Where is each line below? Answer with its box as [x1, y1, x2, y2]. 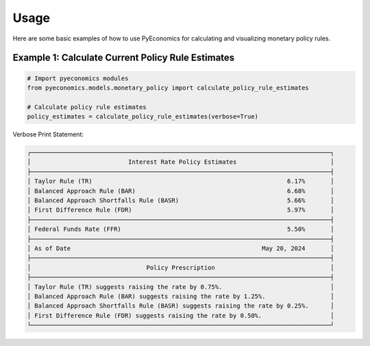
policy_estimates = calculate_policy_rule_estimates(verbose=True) [27, 113, 259, 121]
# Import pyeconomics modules [27, 74, 129, 82]
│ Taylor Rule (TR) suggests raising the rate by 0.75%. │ [27, 283, 335, 291]
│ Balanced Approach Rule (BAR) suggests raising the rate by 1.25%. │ [27, 292, 335, 300]
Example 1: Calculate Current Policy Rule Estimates [12, 52, 235, 64]
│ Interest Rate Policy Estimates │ [27, 158, 335, 166]
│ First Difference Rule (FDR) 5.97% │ [27, 206, 335, 214]
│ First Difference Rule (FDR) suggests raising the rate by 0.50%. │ [27, 312, 335, 319]
